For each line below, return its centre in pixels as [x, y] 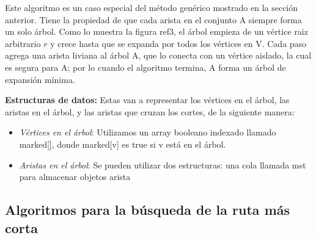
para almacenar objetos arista [75, 177]
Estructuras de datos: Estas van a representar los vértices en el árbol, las [147, 100]
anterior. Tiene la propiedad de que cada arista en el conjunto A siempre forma [153, 19]
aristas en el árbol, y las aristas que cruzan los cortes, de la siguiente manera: [150, 111]
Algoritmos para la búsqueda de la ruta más [148, 210]
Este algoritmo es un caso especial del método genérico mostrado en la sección [152, 7]
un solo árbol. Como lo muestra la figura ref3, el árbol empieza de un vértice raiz [156, 31]
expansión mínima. [40, 79]
